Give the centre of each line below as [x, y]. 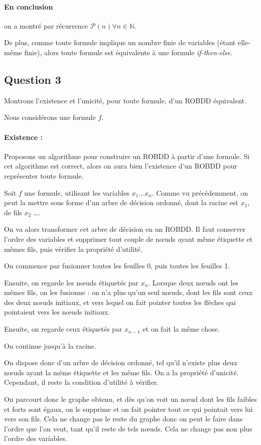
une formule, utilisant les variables [77, 192]
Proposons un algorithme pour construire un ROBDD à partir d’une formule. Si [127, 156]
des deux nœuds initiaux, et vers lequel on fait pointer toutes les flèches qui [120, 302]
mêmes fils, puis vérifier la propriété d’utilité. [73, 249]
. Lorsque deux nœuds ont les [193, 282]
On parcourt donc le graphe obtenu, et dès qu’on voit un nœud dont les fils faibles [130, 399]
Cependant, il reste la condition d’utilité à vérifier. [82, 382]
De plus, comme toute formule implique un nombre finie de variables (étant [120, 42]
